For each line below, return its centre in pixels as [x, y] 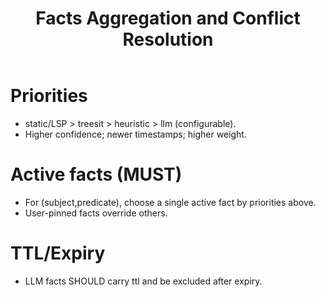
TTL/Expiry [58, 253]
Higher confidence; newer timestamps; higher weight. [135, 134]
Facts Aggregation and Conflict [168, 18]
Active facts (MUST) [96, 174]
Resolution [168, 39]
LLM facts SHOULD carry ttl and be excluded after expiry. [143, 281]
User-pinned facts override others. [96, 213]
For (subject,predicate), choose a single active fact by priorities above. [170, 202]
